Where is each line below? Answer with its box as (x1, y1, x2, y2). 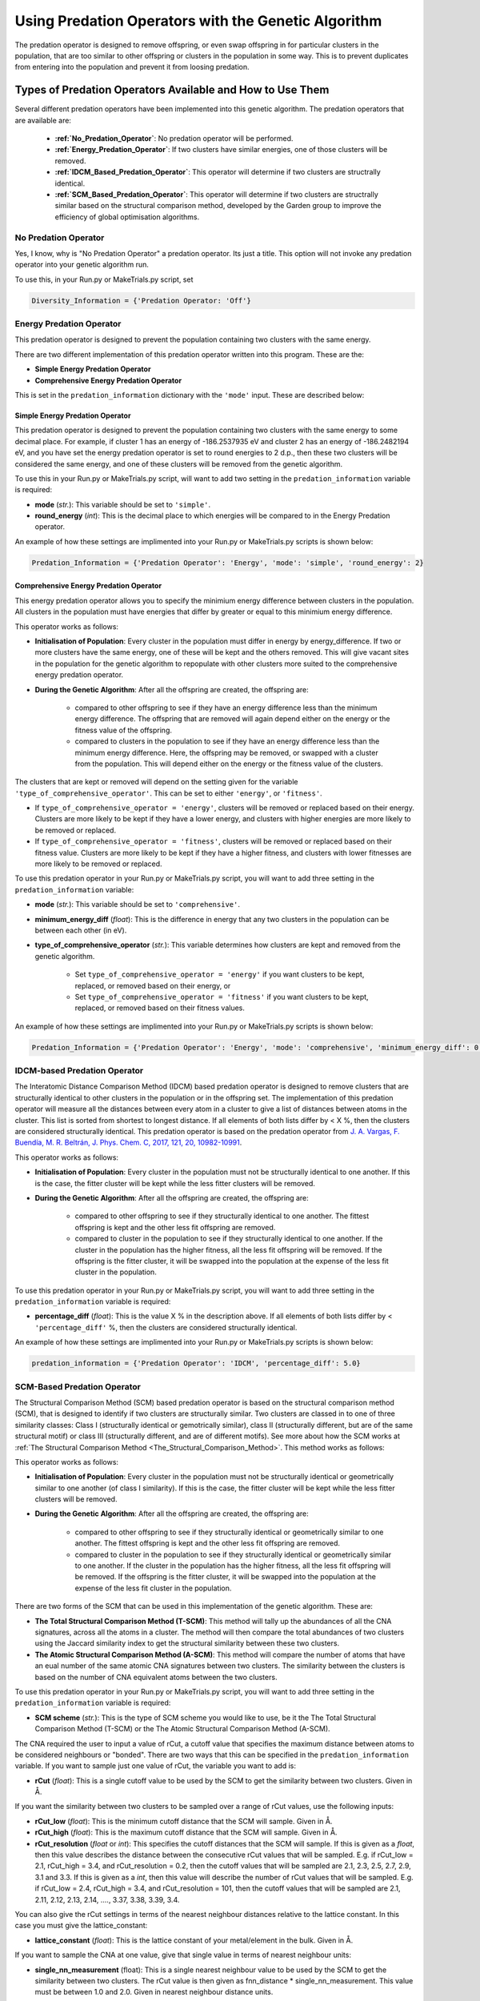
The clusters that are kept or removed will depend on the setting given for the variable (14, 777, 298, 787)
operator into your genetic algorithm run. (14, 260, 150, 270)
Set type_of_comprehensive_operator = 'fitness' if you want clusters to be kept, (74, 992, 369, 1001)
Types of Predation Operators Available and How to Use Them (14, 83, 330, 97)
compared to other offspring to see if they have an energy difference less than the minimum (74, 703, 378, 712)
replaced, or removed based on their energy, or (74, 980, 231, 990)
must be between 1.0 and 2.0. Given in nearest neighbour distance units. (34, 1987, 274, 1997)
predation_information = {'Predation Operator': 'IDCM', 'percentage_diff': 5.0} (31, 1359, 362, 1368)
